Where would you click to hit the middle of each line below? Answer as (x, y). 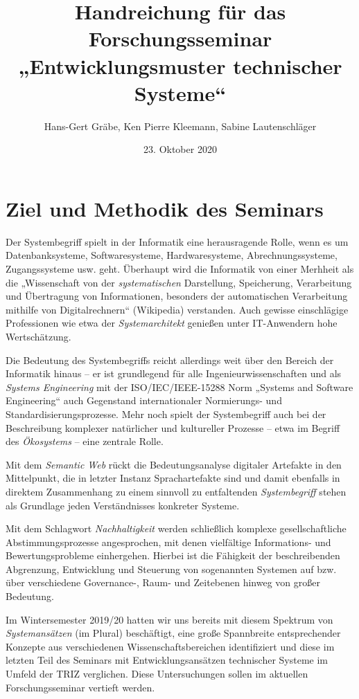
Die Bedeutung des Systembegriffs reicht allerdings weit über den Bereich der (170, 360)
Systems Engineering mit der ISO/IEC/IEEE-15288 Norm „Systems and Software (179, 387)
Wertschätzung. (38, 336)
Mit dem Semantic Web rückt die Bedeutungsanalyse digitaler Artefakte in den (174, 464)
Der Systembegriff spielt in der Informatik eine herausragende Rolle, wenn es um (177, 241)
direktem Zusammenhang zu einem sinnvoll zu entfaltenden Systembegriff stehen (176, 491)
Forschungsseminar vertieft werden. (80, 687)
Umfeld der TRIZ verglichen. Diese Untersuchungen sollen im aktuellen (157, 674)
